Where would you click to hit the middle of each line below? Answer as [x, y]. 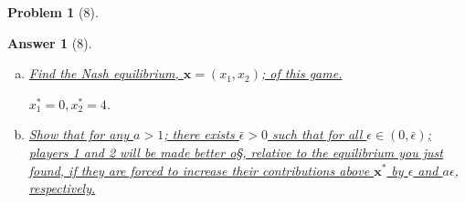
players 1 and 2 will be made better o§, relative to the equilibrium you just [236, 152]
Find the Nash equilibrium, [104, 73]
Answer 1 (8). [50, 42]
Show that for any [79, 134]
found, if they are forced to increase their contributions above [199, 170]
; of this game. [302, 73]
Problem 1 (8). [53, 12]
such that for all [317, 134]
